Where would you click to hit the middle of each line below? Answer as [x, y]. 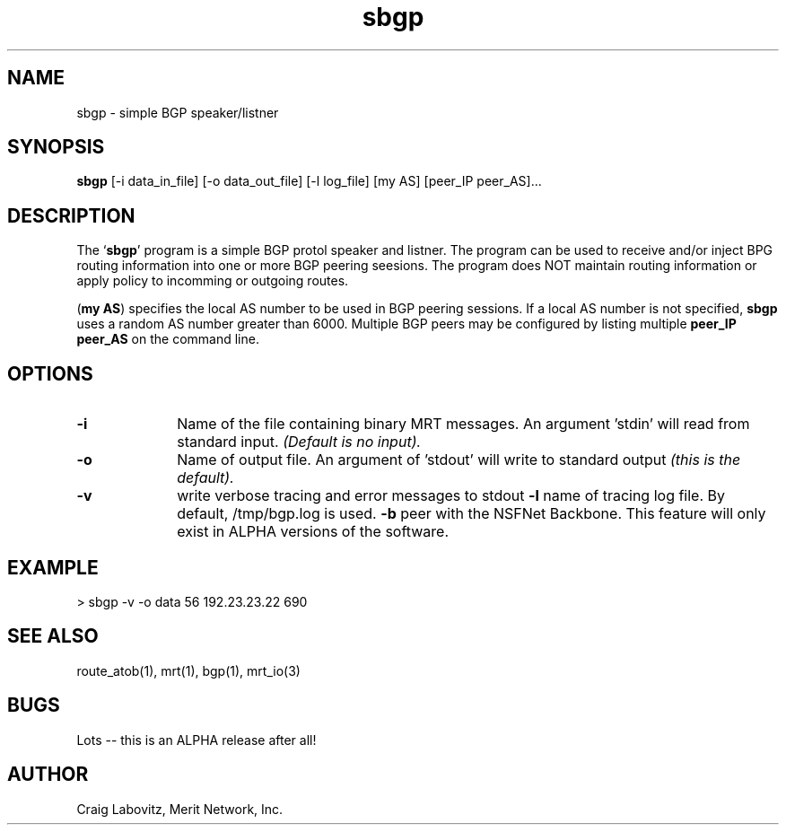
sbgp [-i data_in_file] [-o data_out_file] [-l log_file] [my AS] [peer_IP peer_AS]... [309, 181]
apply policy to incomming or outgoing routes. [213, 281]
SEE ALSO [53, 636]
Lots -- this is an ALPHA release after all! [196, 740]
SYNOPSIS [56, 147]
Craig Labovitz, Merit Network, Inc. [180, 809]
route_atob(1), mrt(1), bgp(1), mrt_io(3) [188, 670]
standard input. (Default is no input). [299, 442]
